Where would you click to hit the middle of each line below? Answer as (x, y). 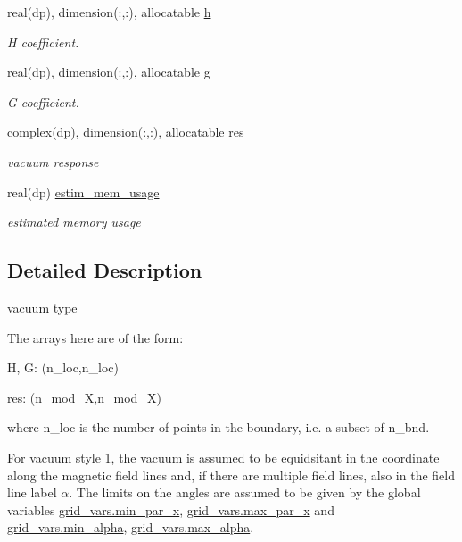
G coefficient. (43, 101)
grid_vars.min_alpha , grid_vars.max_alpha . (131, 527)
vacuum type (42, 307)
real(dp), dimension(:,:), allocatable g (109, 72)
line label (32, 492)
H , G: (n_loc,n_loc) (63, 367)
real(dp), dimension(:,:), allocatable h (109, 12)
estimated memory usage (74, 222)
